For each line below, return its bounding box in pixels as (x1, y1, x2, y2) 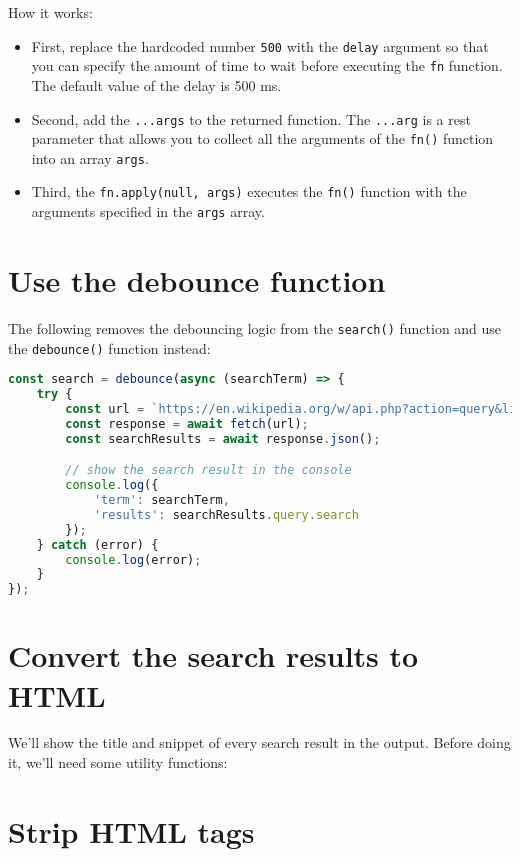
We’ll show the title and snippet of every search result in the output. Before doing (8, 732, 511, 753)
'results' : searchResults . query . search (93, 507, 359, 522)
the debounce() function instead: (8, 337, 211, 358)
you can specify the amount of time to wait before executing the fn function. (31, 55, 503, 76)
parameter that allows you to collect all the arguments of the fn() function (31, 128, 494, 149)
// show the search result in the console (65, 463, 352, 478)
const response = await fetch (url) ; (65, 416, 309, 431)
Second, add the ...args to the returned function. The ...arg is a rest (31, 108, 471, 129)
